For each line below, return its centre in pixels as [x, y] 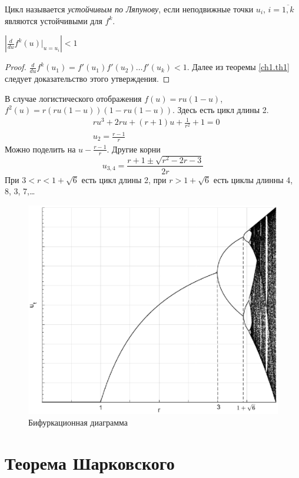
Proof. [16, 67]
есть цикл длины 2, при [124, 179]
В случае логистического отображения [73, 98]
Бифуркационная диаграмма [78, 422]
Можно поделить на [40, 149]
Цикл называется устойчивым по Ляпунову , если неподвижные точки [129, 9]
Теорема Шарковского [90, 462]
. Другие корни [134, 149]
